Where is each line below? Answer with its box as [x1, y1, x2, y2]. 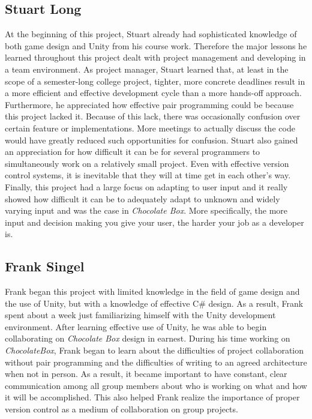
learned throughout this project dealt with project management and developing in [5, 51, 306, 64]
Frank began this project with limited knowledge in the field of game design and [5, 285, 300, 298]
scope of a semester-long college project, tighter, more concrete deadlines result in [5, 74, 305, 87]
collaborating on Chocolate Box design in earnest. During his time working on [5, 332, 290, 345]
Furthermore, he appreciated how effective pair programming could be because [5, 98, 294, 110]
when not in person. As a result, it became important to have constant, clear [5, 367, 287, 380]
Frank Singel [5, 257, 85, 276]
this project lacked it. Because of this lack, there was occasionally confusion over [5, 110, 301, 122]
